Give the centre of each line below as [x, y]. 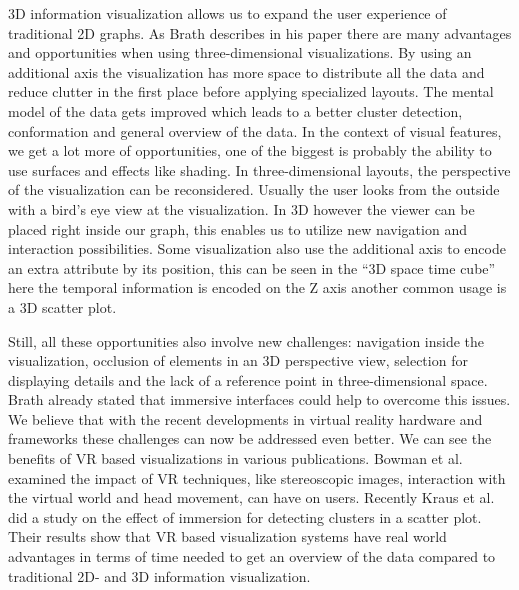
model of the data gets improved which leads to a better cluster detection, [235, 110]
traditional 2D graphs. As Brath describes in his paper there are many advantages [260, 32]
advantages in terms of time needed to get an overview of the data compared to [252, 556]
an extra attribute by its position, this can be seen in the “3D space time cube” [252, 267]
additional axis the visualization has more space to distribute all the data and [246, 71]
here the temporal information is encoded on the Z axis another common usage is [257, 287]
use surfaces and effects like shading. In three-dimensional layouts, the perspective [259, 169]
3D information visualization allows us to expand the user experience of [227, 13]
